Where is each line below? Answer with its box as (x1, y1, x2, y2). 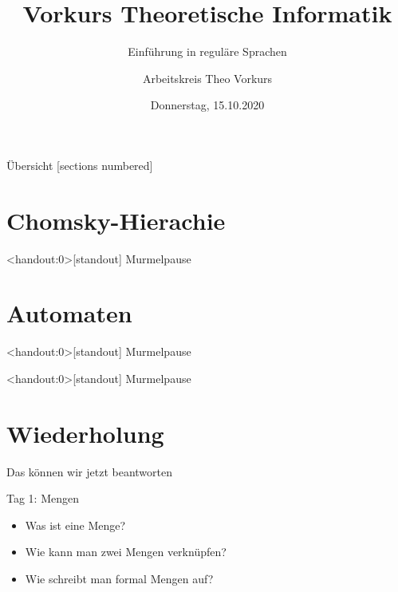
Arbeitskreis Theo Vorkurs (142, 69, 273, 86)
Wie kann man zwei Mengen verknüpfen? (25, 543, 227, 560)
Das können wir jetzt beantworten (6, 463, 173, 480)
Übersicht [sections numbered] (6, 156, 153, 173)
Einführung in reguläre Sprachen (128, 43, 287, 60)
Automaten (6, 297, 132, 330)
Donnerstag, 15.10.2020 (150, 97, 265, 113)
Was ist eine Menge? (25, 516, 126, 533)
